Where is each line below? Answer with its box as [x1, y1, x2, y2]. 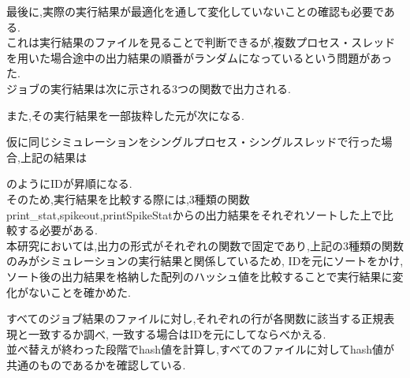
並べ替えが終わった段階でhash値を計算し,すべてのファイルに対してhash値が [6, 341, 395, 357]
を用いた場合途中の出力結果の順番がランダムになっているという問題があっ [6, 49, 393, 65]
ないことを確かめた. [28, 283, 131, 300]
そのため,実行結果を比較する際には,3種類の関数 [6, 190, 250, 207]
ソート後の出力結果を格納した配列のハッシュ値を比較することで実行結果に [6, 268, 393, 284]
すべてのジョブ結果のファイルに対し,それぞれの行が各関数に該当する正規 [6, 310, 384, 327]
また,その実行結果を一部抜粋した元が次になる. [6, 107, 244, 123]
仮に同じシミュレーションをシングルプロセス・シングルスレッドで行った [6, 133, 382, 150]
